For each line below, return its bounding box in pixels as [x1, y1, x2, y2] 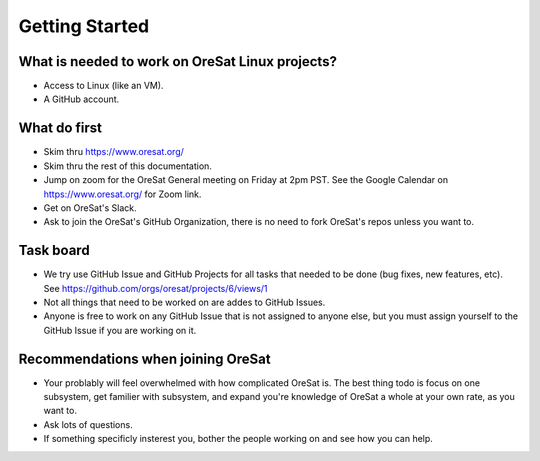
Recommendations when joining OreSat [18, 350, 271, 367]
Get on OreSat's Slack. [43, 201, 137, 214]
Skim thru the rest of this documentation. [43, 160, 212, 172]
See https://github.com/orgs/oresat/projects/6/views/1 [43, 282, 269, 294]
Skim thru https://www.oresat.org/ [43, 146, 185, 158]
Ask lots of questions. [43, 418, 134, 430]
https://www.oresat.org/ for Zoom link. [43, 188, 202, 200]
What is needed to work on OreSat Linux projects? [18, 53, 337, 70]
